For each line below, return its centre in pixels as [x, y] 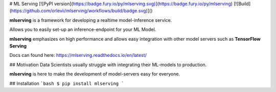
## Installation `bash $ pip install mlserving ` [67, 83]
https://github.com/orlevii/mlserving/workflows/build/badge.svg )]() [82, 11]
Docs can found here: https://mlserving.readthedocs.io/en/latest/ [78, 55]
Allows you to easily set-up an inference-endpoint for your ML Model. [83, 29]
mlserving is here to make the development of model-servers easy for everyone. [95, 74]
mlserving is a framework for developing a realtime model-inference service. [91, 20]
